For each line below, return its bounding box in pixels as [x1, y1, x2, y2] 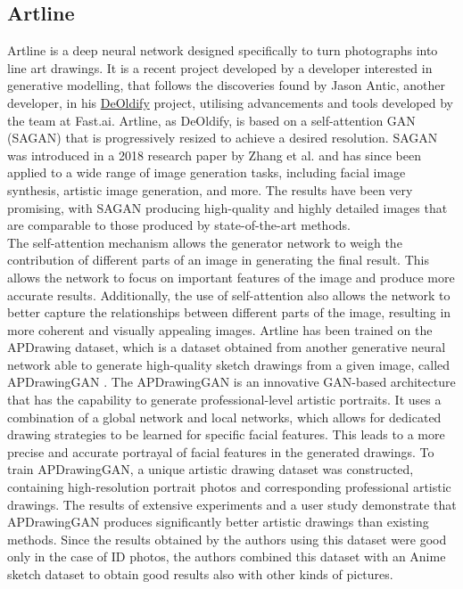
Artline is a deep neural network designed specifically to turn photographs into [7, 41, 438, 60]
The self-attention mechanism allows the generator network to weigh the [7, 233, 402, 251]
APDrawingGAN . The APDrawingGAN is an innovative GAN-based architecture [7, 372, 456, 391]
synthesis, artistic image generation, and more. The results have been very [7, 180, 413, 199]
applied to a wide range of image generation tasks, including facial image [7, 163, 406, 182]
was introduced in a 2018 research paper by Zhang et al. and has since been [7, 145, 422, 164]
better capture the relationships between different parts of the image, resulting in [7, 303, 451, 322]
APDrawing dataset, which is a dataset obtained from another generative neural [7, 338, 446, 356]
